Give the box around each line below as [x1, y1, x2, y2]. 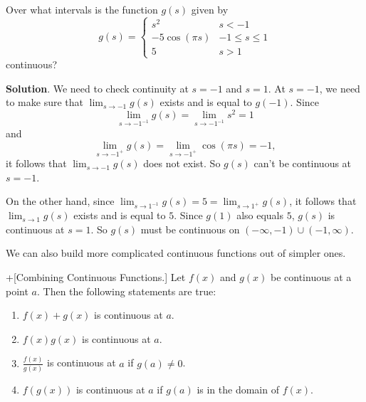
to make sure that [6, 95, 83, 110]
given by [191, 2, 229, 16]
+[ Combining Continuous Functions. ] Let [6, 270, 186, 285]
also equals [236, 208, 284, 223]
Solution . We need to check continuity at [6, 80, 189, 95]
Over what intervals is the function [6, 2, 158, 16]
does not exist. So [143, 156, 221, 171]
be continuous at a [271, 270, 352, 285]
